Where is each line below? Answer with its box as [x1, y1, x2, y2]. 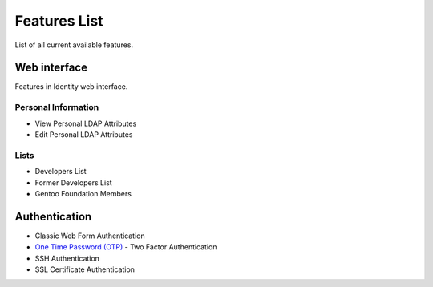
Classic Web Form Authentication [34, 231, 145, 241]
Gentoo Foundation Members [34, 188, 132, 198]
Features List [14, 12, 103, 30]
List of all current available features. [14, 40, 134, 50]
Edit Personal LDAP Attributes [34, 129, 133, 139]
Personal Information [14, 102, 99, 113]
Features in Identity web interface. [14, 82, 128, 91]
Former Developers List [34, 177, 112, 188]
